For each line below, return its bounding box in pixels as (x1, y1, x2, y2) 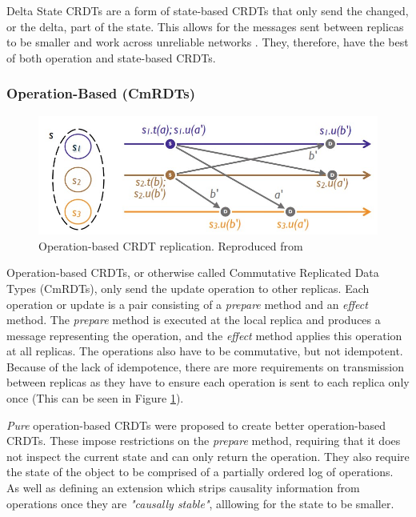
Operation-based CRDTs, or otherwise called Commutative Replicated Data (6, 264, 379, 281)
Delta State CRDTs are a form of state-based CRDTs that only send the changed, (6, 2, 409, 18)
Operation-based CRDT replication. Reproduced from (38, 237, 303, 254)
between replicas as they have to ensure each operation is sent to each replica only (6, 374, 410, 391)
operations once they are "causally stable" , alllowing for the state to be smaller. (6, 495, 394, 511)
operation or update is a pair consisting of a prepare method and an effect (6, 295, 368, 312)
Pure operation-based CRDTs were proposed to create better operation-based (6, 416, 386, 433)
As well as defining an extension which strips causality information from (6, 479, 360, 496)
